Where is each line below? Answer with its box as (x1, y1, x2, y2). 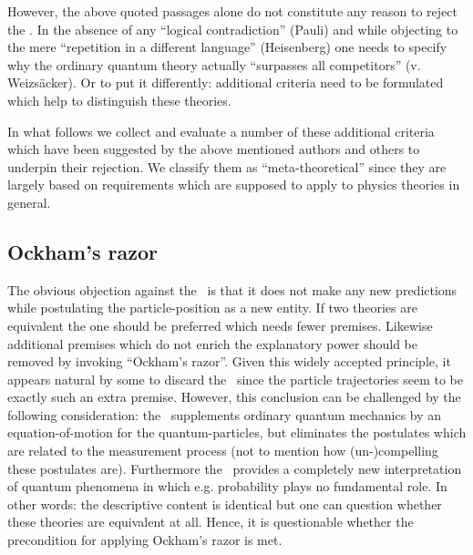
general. (7, 192, 51, 211)
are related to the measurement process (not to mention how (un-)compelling (7, 441, 438, 460)
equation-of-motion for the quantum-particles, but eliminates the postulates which (7, 423, 467, 442)
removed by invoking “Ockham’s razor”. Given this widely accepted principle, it (7, 352, 451, 371)
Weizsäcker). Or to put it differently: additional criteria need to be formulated (7, 73, 444, 92)
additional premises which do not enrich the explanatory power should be (7, 334, 417, 353)
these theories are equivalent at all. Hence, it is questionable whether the (7, 512, 414, 531)
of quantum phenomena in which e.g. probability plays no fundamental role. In (7, 477, 447, 496)
